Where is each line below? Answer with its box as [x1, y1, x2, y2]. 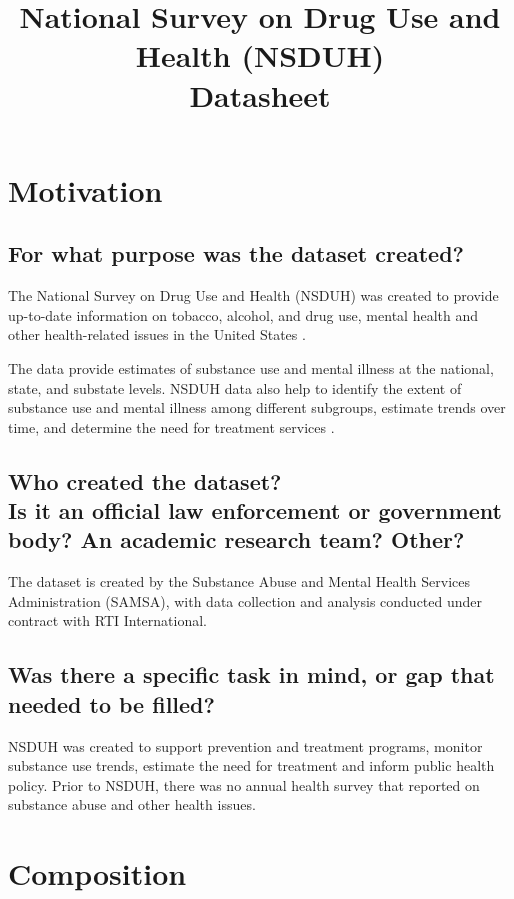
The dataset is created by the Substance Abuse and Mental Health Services [8, 571, 471, 592]
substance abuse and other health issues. [8, 794, 256, 815]
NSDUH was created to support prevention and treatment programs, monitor [8, 735, 483, 756]
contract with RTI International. [8, 610, 208, 631]
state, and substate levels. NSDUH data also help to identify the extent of [8, 377, 462, 398]
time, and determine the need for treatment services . [8, 416, 335, 437]
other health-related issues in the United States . [8, 324, 306, 345]
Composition [8, 853, 187, 894]
